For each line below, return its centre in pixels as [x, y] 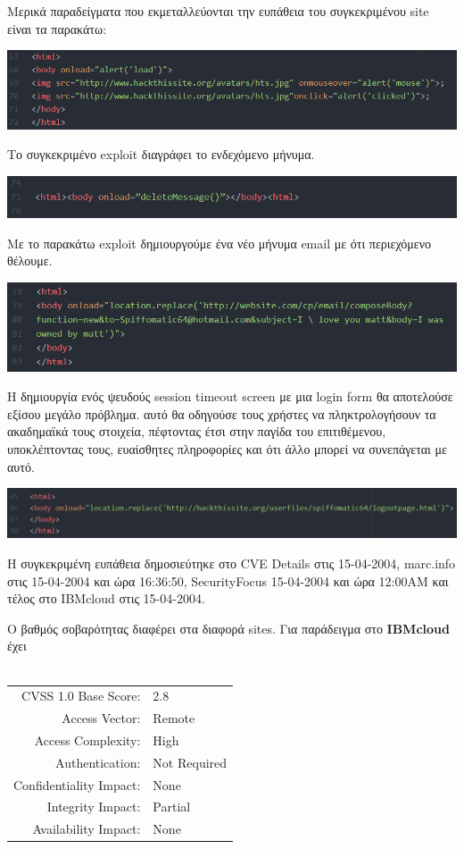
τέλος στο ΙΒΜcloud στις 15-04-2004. [106, 598]
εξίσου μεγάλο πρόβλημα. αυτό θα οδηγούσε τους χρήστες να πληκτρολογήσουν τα [222, 413]
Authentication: [98, 762]
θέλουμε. [30, 261]
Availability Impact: [87, 829]
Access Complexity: [87, 740]
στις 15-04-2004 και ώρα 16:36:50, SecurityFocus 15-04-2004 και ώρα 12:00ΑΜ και [228, 580]
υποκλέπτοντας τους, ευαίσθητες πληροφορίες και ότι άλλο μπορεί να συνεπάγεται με [227, 449]
